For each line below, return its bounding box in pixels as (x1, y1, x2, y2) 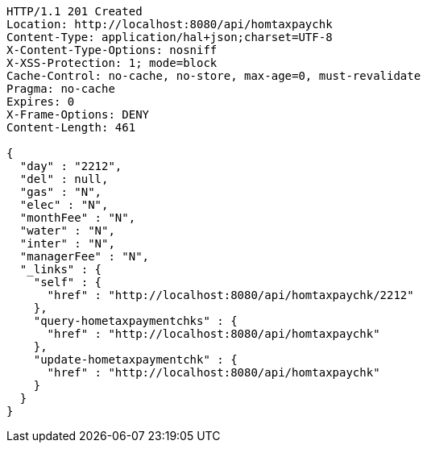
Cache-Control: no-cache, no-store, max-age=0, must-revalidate (6, 69, 421, 82)
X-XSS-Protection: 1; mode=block (6, 56, 218, 69)
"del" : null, (19, 173, 109, 185)
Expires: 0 (6, 95, 75, 108)
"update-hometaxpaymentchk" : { (33, 353, 238, 366)
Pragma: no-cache (6, 82, 115, 95)
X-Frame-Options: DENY (6, 108, 150, 121)
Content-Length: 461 (6, 121, 136, 134)
